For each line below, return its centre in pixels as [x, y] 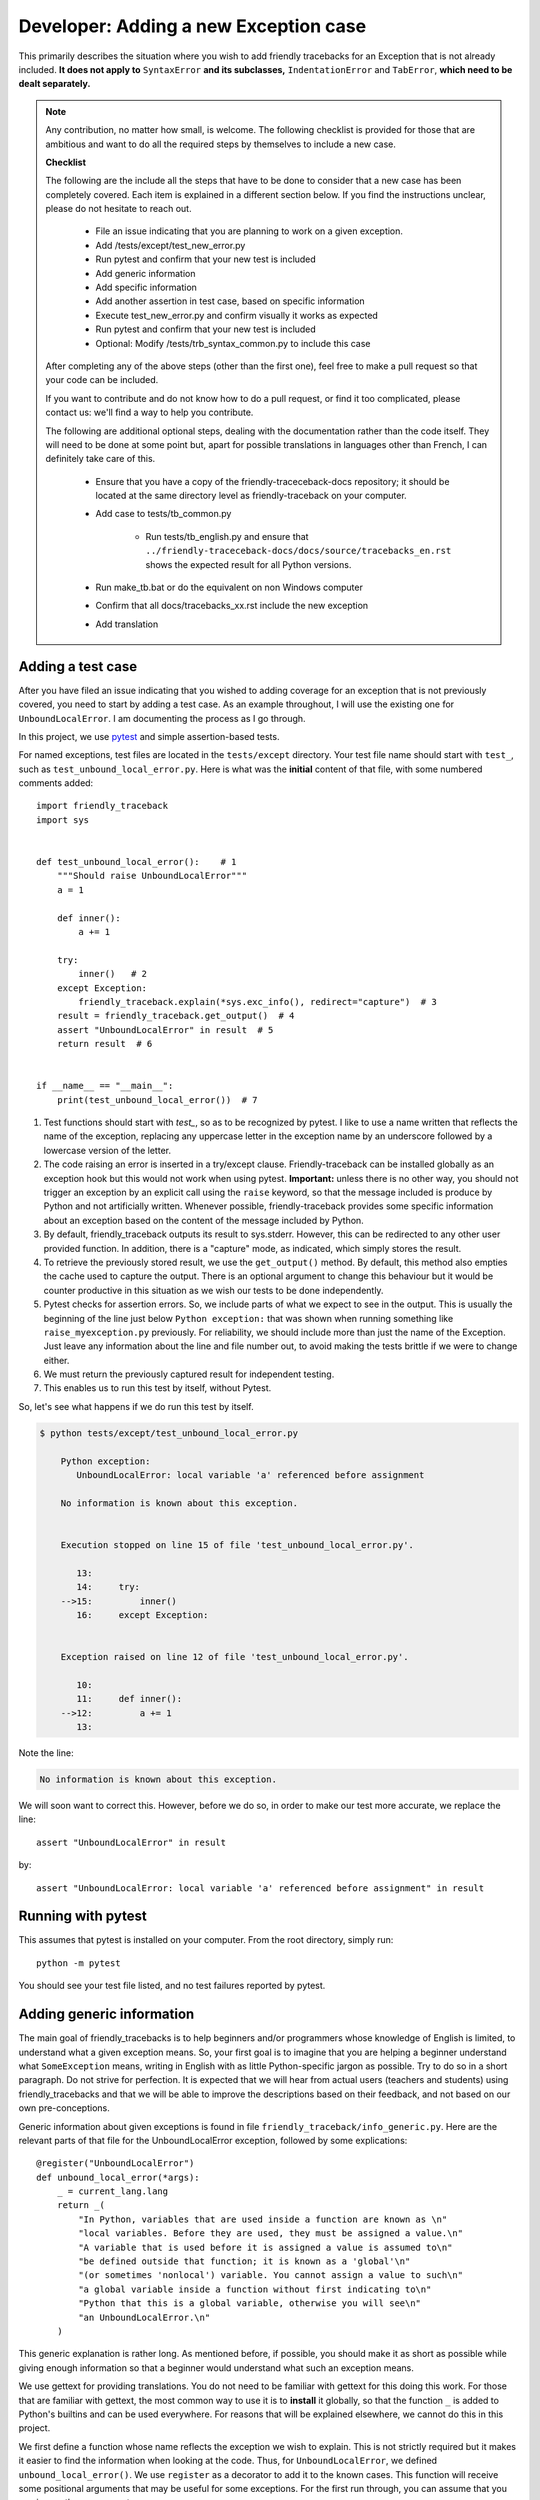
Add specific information [146, 287]
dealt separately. [54, 84]
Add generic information [145, 273]
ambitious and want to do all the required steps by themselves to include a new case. [221, 144]
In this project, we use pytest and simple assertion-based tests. [149, 736]
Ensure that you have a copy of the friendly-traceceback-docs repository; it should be [272, 481]
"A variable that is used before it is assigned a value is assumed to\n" [265, 2247]
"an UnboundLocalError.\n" [144, 2317]
